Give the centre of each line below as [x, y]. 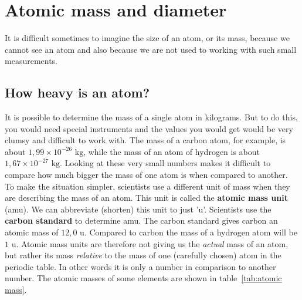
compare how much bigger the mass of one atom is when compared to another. [146, 175]
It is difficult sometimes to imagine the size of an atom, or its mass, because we [147, 38]
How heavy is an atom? [77, 92]
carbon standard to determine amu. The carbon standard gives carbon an [141, 220]
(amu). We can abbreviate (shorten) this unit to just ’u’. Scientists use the [138, 209]
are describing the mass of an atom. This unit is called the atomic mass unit [146, 198]
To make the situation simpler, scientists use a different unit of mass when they [147, 186]
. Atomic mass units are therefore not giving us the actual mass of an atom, [152, 243]
